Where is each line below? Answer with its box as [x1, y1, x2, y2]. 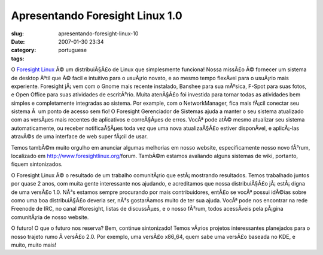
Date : [11, 38, 25, 45]
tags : [11, 54, 25, 62]
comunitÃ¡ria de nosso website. [11, 213, 89, 221]
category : [11, 47, 36, 54]
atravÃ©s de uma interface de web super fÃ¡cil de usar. [11, 133, 148, 140]
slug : [11, 30, 24, 37]
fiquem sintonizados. [11, 160, 63, 168]
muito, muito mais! [11, 241, 57, 248]
